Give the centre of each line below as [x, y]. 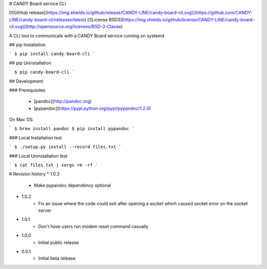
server [45, 210]
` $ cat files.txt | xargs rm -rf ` [54, 165]
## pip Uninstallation [30, 63]
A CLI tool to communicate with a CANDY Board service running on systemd [87, 36]
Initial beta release [57, 258]
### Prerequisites [27, 90]
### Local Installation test [35, 137]
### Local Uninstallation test [38, 156]
